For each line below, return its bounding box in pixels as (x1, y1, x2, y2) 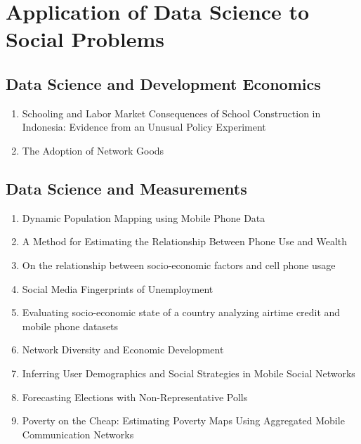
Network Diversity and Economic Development (22, 342, 224, 357)
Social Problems (6, 25, 164, 53)
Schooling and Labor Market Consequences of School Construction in (22, 105, 321, 120)
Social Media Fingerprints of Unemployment (22, 281, 214, 296)
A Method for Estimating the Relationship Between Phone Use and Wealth (22, 234, 348, 249)
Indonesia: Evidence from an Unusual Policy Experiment (22, 119, 266, 134)
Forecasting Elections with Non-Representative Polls (22, 389, 248, 404)
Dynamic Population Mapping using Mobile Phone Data (22, 210, 265, 225)
